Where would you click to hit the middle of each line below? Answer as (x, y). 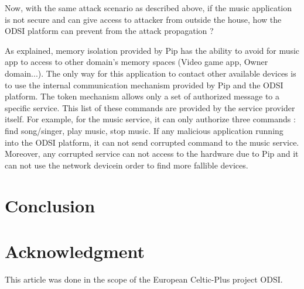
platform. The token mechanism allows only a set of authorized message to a (142, 96)
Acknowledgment (75, 251)
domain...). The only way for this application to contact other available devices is (151, 73)
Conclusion (50, 205)
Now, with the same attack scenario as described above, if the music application (148, 8)
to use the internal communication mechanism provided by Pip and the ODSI (144, 85)
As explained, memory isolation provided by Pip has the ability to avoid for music (152, 50)
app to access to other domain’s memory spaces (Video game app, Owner (136, 62)
